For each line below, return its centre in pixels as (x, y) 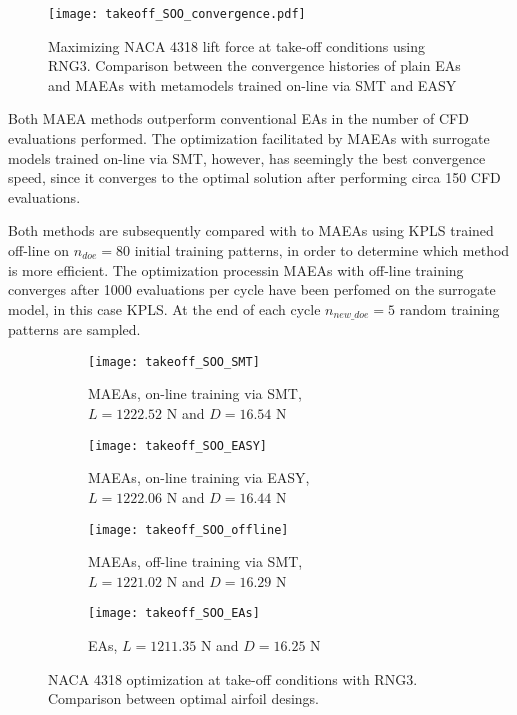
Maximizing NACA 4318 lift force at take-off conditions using (237, 45)
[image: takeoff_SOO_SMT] (174, 361)
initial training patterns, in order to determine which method (322, 250)
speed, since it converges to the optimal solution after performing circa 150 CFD (254, 177)
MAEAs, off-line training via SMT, (195, 561)
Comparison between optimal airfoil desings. (183, 698)
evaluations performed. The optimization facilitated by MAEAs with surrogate (249, 138)
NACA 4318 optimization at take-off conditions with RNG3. (233, 678)
